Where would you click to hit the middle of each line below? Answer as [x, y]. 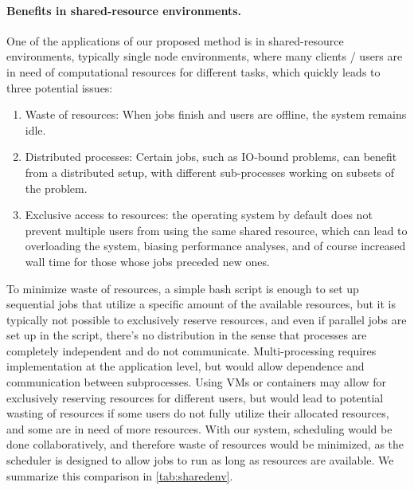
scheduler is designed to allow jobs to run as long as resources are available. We [200, 460]
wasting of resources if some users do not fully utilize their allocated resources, [198, 413]
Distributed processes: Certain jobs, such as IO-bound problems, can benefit [211, 157]
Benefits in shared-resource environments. [124, 10]
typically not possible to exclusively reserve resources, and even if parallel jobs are [207, 319]
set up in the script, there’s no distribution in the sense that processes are [187, 335]
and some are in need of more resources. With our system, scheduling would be [199, 428]
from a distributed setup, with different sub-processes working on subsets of [210, 172]
